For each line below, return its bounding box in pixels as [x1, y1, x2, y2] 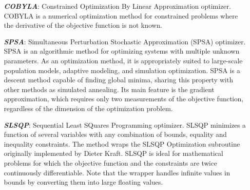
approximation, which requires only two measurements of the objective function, [4, 94, 244, 104]
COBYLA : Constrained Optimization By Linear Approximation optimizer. [4, 1, 231, 11]
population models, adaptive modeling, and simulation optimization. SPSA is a [4, 65, 240, 75]
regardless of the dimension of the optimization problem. [4, 103, 173, 113]
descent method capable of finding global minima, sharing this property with [4, 75, 233, 85]
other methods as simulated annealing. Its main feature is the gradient [4, 84, 214, 94]
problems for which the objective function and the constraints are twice [4, 157, 217, 168]
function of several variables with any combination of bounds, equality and [4, 129, 227, 139]
